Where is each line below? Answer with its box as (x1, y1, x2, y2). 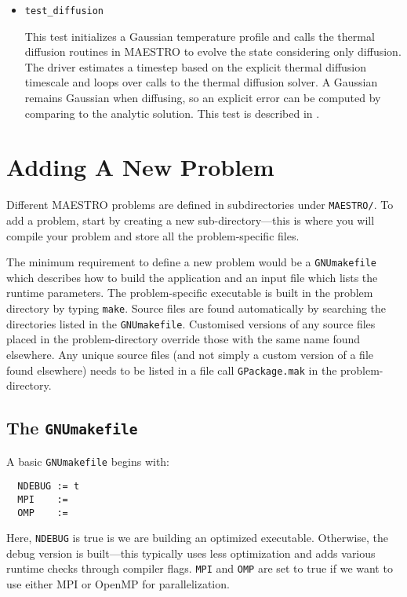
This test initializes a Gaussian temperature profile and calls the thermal (24, 27, 375, 44)
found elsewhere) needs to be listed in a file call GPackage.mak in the (6, 361, 337, 378)
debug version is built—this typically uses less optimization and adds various (6, 544, 376, 561)
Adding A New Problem (6, 151, 274, 183)
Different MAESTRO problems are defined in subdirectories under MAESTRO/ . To (6, 196, 394, 213)
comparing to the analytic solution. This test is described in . (24, 104, 320, 121)
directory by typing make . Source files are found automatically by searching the (6, 300, 387, 317)
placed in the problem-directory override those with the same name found (6, 331, 361, 347)
